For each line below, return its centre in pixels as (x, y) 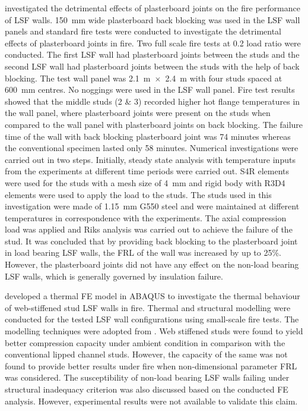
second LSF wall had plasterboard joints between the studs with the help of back (152, 66)
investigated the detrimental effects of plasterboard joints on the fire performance (153, 8)
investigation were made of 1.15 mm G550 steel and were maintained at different (152, 206)
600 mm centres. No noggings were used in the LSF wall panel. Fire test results (150, 90)
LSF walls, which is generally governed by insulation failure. (114, 276)
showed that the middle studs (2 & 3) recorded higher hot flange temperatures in (153, 101)
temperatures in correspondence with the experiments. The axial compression (146, 217)
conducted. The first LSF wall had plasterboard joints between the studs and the (152, 54)
